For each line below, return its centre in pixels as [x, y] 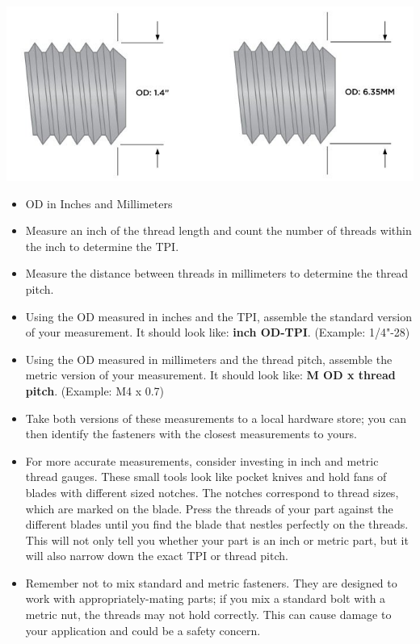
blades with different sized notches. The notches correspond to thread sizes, [212, 492]
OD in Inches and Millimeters [99, 203]
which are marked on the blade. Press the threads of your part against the [209, 508]
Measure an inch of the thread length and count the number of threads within [218, 230]
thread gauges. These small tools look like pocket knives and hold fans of [206, 477]
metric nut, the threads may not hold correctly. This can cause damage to [208, 615]
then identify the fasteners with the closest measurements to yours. [191, 434]
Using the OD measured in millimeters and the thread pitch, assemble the [209, 359]
